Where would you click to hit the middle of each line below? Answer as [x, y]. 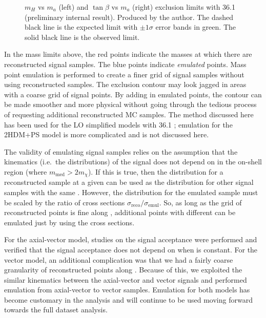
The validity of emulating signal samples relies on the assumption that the [121, 151]
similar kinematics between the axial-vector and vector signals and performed [126, 279]
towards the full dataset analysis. [56, 310]
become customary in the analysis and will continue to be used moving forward [128, 299]
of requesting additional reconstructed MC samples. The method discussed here [129, 114]
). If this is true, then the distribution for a [156, 171]
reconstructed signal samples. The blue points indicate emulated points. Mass [125, 64]
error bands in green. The [196, 27]
